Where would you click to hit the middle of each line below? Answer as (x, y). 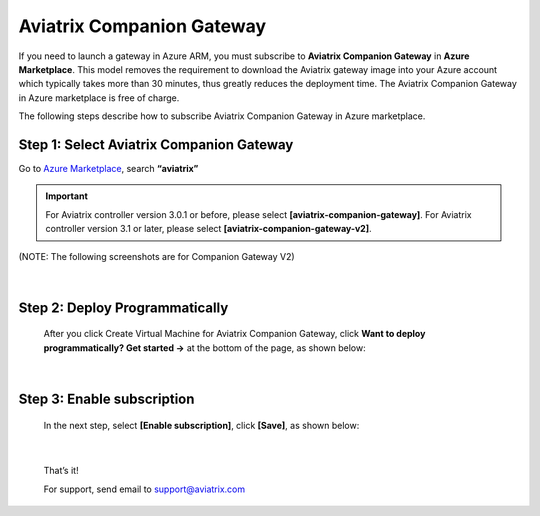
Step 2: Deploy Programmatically (123, 307)
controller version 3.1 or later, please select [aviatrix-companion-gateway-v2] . (208, 229)
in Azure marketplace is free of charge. (99, 97)
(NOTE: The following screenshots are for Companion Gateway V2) (156, 256)
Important (67, 196)
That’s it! (61, 471)
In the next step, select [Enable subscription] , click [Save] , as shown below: (201, 425)
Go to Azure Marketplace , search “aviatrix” (108, 169)
